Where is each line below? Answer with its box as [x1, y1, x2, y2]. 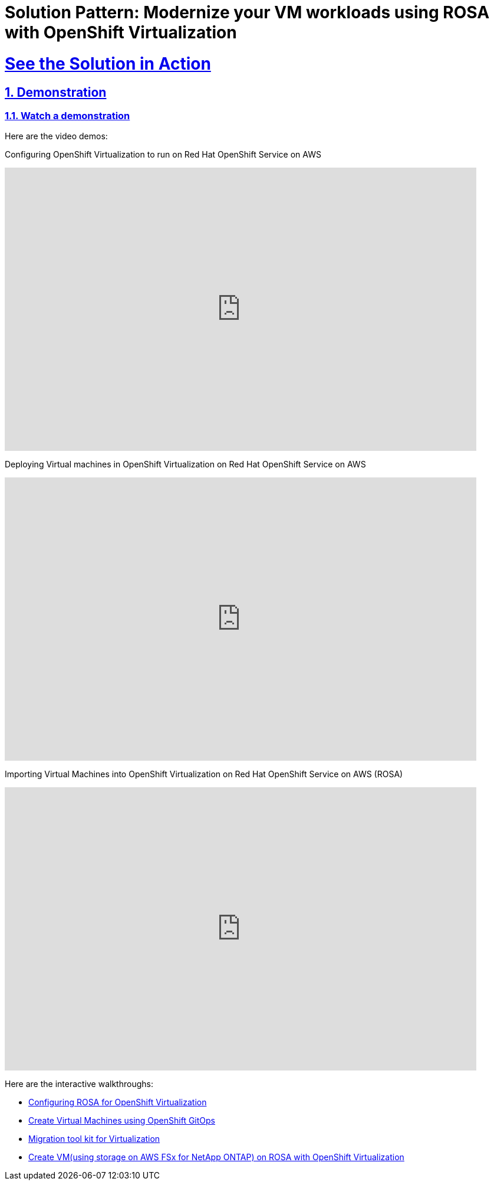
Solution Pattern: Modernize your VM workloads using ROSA [5, 2, 490, 22]
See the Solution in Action [5, 53, 211, 74]
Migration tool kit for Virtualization [28, 1134, 160, 1144]
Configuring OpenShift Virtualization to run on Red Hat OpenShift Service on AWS [5, 149, 321, 160]
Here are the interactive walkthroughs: [5, 1079, 153, 1089]
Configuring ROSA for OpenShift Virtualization [28, 1097, 207, 1108]
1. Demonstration [5, 84, 107, 100]
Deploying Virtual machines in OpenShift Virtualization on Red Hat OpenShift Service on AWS [5, 459, 366, 470]
